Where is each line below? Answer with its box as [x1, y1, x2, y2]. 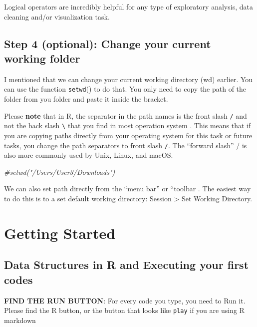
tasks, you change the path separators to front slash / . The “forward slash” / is [4, 140, 247, 150]
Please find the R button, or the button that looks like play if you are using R [4, 305, 245, 315]
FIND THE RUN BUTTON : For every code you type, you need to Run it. [4, 295, 246, 305]
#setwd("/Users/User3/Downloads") [4, 166, 115, 177]
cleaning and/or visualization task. [4, 11, 110, 22]
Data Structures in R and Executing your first [4, 257, 249, 272]
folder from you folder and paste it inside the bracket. [4, 94, 168, 104]
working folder [4, 50, 80, 66]
